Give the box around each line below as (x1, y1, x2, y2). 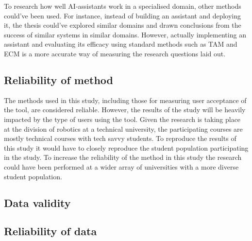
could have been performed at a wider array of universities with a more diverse (4, 161, 239, 172)
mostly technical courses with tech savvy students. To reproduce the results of (4, 133, 236, 143)
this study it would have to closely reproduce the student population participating (4, 142, 249, 153)
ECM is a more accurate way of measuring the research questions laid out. (4, 48, 226, 58)
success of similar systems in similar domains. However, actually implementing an (4, 29, 246, 39)
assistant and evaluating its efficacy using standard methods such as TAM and (4, 39, 237, 49)
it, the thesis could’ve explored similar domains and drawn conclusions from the (4, 20, 241, 30)
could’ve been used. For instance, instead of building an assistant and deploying (4, 10, 241, 20)
